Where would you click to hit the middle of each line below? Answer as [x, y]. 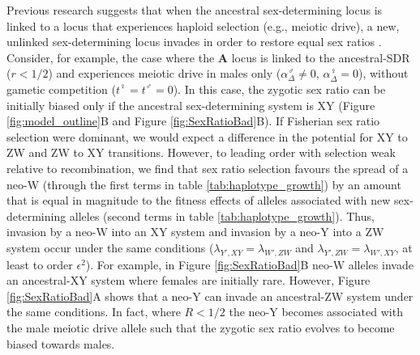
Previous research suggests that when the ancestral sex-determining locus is [195, 10]
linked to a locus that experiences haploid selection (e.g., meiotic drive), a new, [203, 25]
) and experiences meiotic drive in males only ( [165, 73]
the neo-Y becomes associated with [316, 312]
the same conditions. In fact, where [94, 312]
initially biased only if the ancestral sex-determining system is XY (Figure [191, 105]
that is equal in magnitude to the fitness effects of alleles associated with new [199, 200]
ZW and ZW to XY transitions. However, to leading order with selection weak [201, 152]
